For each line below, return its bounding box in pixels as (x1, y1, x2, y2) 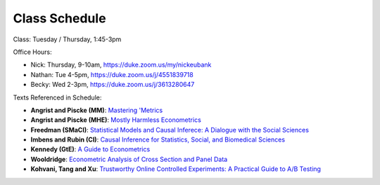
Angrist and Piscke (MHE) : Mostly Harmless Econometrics (30, 116, 202, 124)
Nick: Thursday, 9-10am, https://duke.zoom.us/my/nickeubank (30, 60, 212, 69)
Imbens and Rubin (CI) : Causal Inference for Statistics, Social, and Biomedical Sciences (30, 135, 285, 144)
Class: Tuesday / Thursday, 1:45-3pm (13, 35, 122, 43)
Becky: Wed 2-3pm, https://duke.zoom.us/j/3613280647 (30, 81, 195, 89)
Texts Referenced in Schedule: (13, 93, 102, 102)
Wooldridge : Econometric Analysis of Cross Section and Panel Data (30, 155, 228, 163)
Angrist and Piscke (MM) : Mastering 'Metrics (30, 106, 163, 114)
